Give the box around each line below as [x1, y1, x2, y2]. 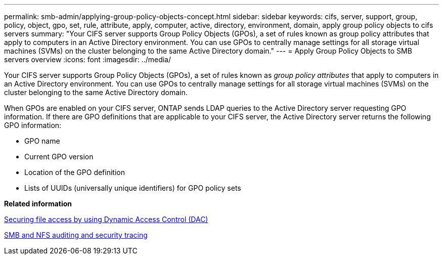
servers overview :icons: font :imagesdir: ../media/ [4, 55, 171, 64]
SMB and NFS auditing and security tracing [4, 231, 148, 239]
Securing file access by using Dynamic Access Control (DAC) [4, 215, 208, 224]
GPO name [24, 137, 60, 145]
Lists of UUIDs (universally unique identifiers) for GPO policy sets [24, 184, 241, 192]
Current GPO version [24, 152, 94, 161]
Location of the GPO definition [24, 168, 125, 177]
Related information [4, 199, 72, 208]
